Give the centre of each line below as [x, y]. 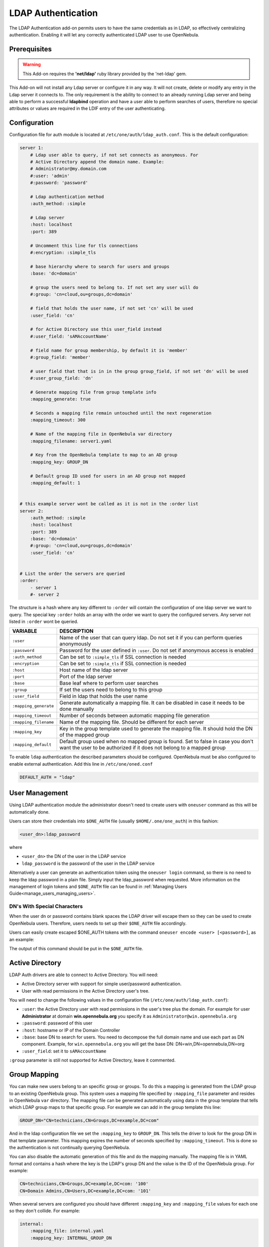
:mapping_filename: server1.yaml [71, 441]
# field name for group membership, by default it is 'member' [109, 350]
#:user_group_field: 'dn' [62, 378]
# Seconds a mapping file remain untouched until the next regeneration [121, 413]
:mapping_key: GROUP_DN [59, 462]
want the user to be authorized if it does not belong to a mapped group [143, 748]
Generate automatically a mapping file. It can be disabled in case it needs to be [152, 703]
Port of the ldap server [86, 677]
